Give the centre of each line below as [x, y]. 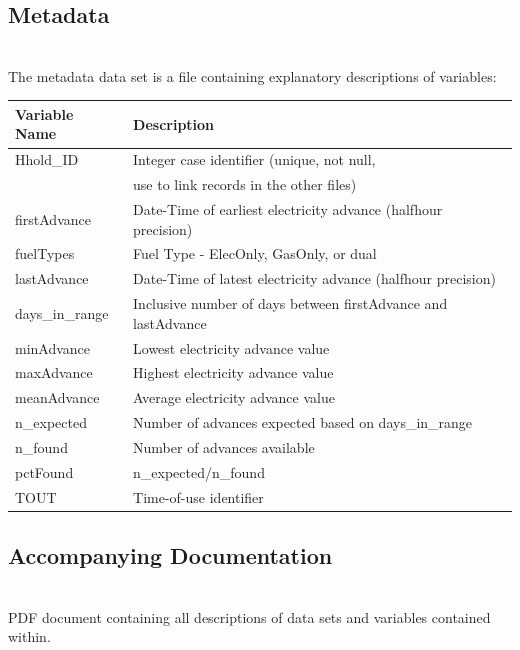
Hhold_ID [47, 159]
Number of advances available [224, 446]
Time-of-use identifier [198, 496]
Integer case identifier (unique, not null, [254, 159]
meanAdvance [57, 397]
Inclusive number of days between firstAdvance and [290, 303]
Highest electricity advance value [233, 372]
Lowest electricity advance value [231, 347]
